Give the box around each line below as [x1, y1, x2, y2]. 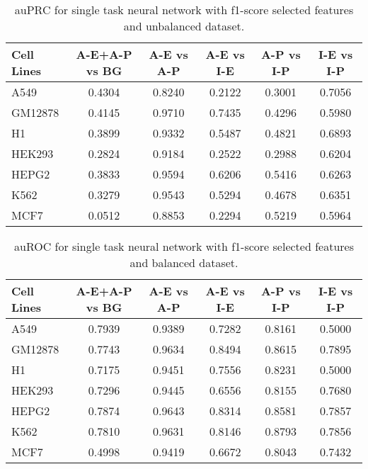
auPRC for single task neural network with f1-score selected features [14, 1, 354, 18]
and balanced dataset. [130, 254, 238, 271]
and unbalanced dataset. [123, 18, 245, 34]
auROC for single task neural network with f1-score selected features [14, 238, 354, 254]
